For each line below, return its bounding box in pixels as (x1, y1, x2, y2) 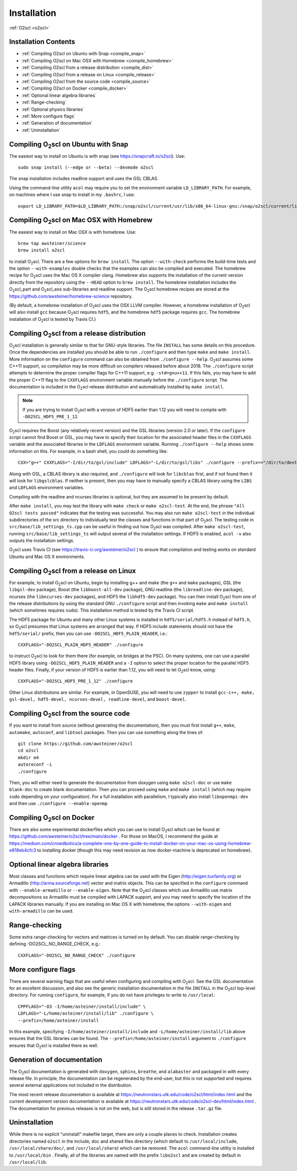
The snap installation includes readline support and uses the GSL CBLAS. (9, 176, 158, 182)
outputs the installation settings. (9, 538, 74, 544)
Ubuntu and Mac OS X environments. (9, 554, 85, 559)
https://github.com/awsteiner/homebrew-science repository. (9, 293, 133, 299)
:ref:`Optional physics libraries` (21, 106, 85, 112)
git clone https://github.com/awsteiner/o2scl (18, 740, 133, 746)
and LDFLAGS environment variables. (9, 485, 84, 491)
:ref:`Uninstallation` (21, 127, 61, 133)
